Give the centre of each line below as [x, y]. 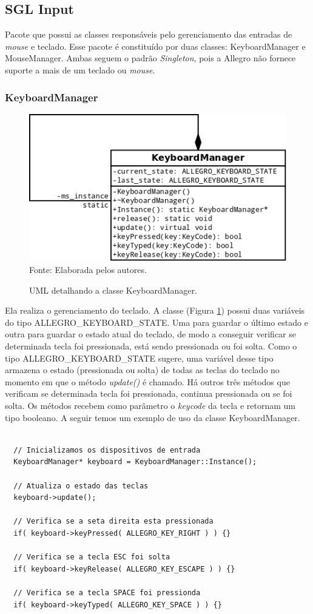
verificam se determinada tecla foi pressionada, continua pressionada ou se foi [149, 393]
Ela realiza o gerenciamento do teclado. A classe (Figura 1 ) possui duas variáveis [155, 310]
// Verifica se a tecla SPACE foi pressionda [107, 592]
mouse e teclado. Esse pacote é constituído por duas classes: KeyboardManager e [155, 46]
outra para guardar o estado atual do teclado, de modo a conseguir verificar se [151, 334]
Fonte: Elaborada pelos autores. [88, 270]
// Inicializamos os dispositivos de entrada [107, 450]
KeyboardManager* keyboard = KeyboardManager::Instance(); [135, 462]
